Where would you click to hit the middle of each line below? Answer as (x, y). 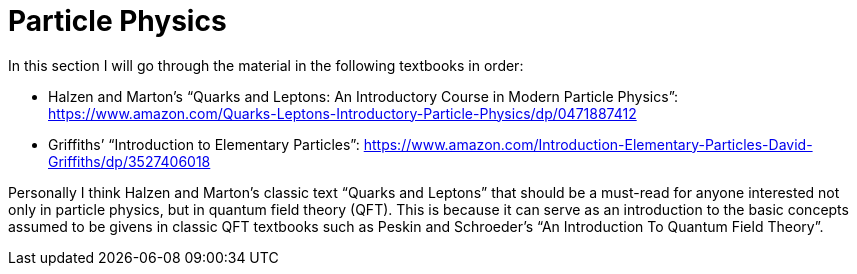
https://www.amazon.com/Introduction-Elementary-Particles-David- (588, 144)
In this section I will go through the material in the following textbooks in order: (266, 65)
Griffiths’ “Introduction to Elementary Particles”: (204, 144)
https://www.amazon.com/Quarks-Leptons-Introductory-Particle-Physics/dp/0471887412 (342, 113)
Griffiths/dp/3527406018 (129, 161)
